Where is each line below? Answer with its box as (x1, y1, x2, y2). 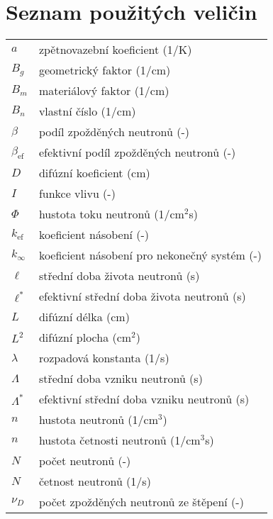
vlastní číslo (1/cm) (38, 103, 136, 120)
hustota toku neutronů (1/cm (38, 206, 184, 223)
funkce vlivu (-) (38, 185, 116, 202)
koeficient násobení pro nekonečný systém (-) (38, 247, 262, 264)
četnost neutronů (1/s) (38, 473, 151, 490)
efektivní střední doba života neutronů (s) (38, 288, 246, 305)
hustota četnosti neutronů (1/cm (38, 432, 201, 449)
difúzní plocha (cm (38, 329, 132, 346)
